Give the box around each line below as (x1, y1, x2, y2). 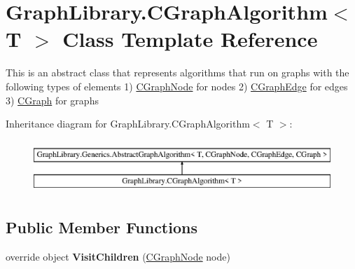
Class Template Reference (62, 25, 318, 53)
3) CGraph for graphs (6, 92, 99, 107)
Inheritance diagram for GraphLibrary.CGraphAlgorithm (6, 116, 250, 131)
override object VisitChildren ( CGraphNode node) (6, 249, 230, 264)
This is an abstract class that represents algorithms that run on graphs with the (6, 65, 349, 80)
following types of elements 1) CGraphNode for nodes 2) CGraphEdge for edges (6, 78, 348, 93)
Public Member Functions (6, 216, 197, 238)
